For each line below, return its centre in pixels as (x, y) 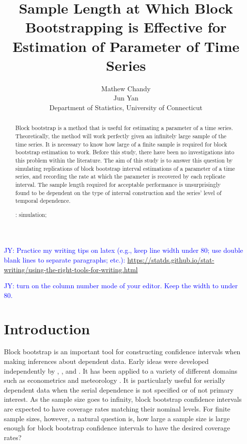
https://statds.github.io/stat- (171, 259)
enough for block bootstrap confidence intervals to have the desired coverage (117, 428)
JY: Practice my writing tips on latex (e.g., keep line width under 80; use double (123, 250)
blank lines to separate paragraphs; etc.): (65, 259)
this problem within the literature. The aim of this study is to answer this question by (124, 160)
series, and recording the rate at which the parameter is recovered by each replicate (120, 176)
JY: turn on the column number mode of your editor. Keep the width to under (121, 286)
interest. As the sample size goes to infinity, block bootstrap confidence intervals (123, 399)
